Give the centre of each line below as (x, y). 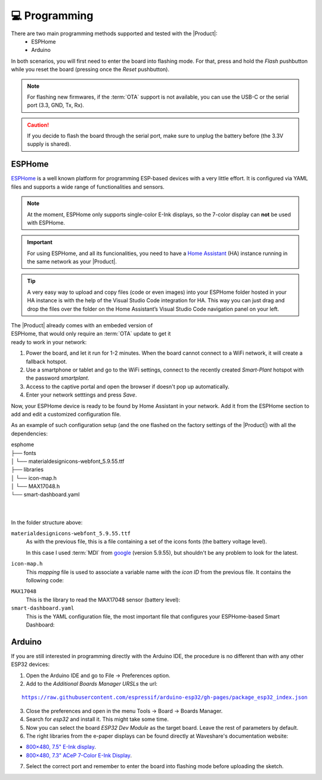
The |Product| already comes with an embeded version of (82, 325)
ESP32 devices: (30, 664)
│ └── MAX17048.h (35, 486)
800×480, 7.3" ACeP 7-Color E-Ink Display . (79, 755)
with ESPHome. (46, 222)
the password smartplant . (58, 378)
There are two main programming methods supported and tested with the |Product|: (114, 33)
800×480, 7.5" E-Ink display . (61, 747)
